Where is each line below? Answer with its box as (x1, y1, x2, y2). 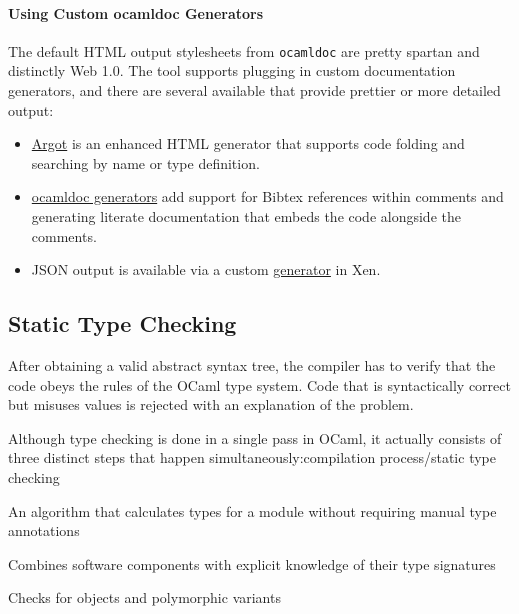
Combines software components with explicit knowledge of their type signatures (8, 553, 496, 574)
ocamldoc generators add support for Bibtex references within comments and (31, 186, 504, 207)
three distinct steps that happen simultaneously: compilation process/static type (8, 447, 496, 468)
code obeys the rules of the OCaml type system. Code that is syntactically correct (8, 374, 511, 395)
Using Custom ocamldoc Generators (8, 2, 264, 23)
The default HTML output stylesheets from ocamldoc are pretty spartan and (8, 40, 480, 61)
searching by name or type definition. (31, 152, 260, 173)
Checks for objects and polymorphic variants (8, 587, 281, 608)
